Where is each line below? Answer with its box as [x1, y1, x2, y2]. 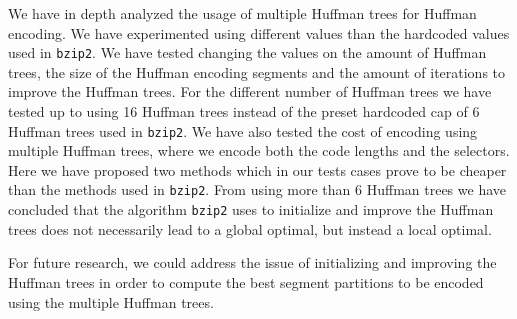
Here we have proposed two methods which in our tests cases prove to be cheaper [8, 159, 507, 180]
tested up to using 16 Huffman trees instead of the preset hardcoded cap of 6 [8, 101, 480, 122]
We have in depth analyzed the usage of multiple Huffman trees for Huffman [8, 3, 477, 23]
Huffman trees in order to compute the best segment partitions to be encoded [8, 271, 484, 292]
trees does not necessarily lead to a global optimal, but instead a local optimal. [8, 218, 492, 239]
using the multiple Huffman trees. [8, 291, 214, 312]
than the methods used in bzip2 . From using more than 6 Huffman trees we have [8, 179, 506, 200]
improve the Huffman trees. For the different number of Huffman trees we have [8, 81, 492, 102]
